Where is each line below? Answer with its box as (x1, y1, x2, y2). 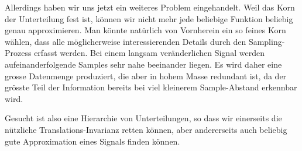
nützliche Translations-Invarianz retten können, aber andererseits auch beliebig (5, 123, 287, 135)
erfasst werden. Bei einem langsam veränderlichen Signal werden (34, 47, 265, 59)
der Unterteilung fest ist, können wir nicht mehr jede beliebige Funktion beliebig (5, 12, 293, 24)
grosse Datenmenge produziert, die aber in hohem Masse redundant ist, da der (5, 69, 287, 82)
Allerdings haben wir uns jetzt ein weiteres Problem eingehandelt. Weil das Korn (5, 1, 295, 13)
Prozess (5, 47, 32, 59)
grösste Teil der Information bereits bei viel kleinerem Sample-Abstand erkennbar (5, 81, 297, 93)
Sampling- (248, 35, 285, 47)
